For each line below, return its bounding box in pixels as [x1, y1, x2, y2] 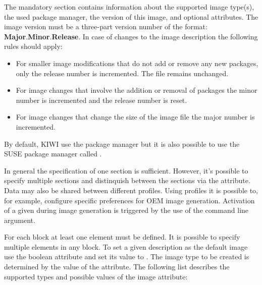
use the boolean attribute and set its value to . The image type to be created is [4, 251, 249, 262]
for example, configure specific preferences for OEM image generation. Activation [4, 195, 255, 205]
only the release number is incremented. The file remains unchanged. [16, 68, 229, 78]
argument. [4, 214, 35, 225]
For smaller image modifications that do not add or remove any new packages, [16, 58, 258, 68]
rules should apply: [4, 41, 63, 51]
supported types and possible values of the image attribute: [4, 271, 188, 281]
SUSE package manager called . [4, 148, 102, 159]
